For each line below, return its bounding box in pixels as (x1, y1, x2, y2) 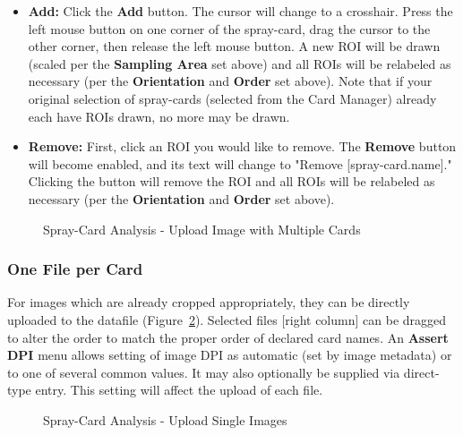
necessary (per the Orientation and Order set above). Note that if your (28, 72, 433, 90)
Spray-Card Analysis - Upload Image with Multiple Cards (43, 219, 361, 238)
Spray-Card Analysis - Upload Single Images (43, 410, 287, 429)
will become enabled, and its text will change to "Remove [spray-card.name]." (28, 154, 452, 173)
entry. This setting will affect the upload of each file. (35, 380, 323, 399)
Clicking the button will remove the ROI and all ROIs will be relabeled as (28, 172, 435, 191)
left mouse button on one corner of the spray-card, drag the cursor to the (28, 19, 431, 38)
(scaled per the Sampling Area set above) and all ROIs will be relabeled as (28, 54, 451, 72)
